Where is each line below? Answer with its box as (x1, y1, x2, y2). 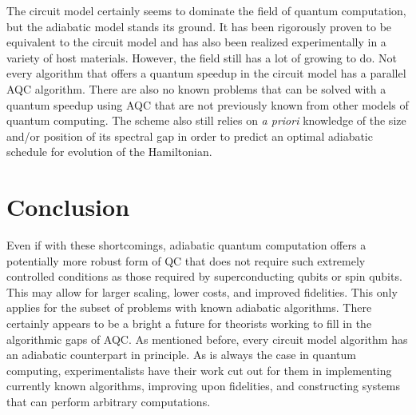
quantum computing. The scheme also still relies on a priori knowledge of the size (6, 112, 406, 129)
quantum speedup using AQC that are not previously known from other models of (6, 96, 409, 113)
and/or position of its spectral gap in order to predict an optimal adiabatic (6, 127, 373, 144)
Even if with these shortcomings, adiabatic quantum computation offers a (6, 237, 366, 253)
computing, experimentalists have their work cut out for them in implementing (6, 361, 392, 378)
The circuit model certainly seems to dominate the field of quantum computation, (6, 2, 406, 18)
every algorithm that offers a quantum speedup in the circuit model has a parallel (6, 65, 406, 82)
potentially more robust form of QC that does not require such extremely (6, 252, 366, 269)
